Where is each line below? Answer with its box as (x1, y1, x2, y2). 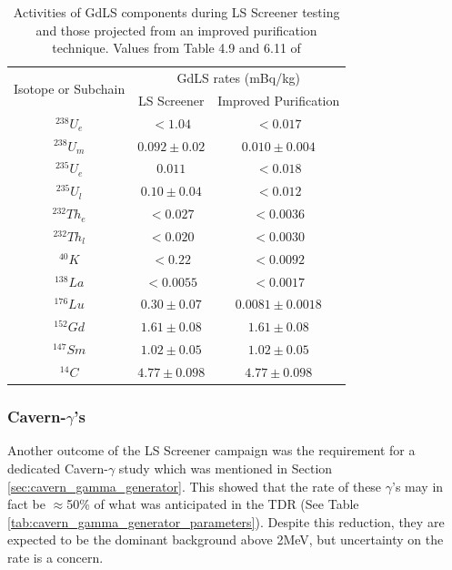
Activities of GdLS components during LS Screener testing (13, 3, 340, 21)
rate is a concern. (7, 547, 104, 566)
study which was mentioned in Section (118, 458, 333, 477)
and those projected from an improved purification (35, 20, 317, 39)
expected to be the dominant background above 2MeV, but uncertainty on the (7, 530, 444, 549)
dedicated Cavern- (7, 458, 108, 477)
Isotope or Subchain (14, 79, 126, 98)
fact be (7, 494, 45, 514)
